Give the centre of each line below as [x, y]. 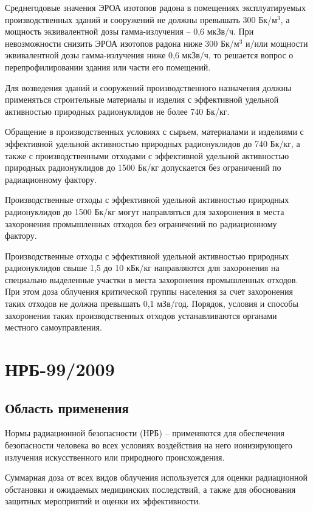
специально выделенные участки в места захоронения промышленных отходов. [152, 279]
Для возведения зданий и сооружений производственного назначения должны [148, 87]
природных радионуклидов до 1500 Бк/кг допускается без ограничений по [143, 167]
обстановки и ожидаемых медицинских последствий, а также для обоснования [150, 489]
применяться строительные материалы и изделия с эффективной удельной [142, 99]
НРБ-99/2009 [60, 369]
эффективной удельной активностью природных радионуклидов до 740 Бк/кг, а [153, 143]
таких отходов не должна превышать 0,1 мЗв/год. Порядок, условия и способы [152, 304]
